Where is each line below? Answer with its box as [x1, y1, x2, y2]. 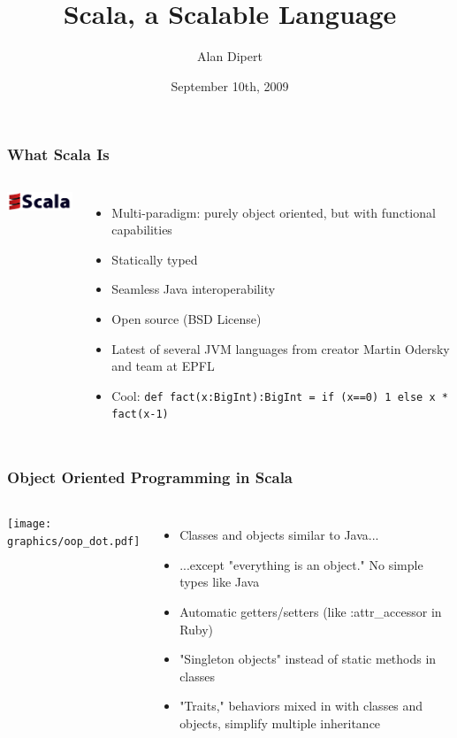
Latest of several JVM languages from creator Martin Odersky [111, 339, 450, 357]
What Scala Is [7, 143, 110, 165]
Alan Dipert [197, 47, 263, 65]
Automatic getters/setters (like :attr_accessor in [179, 603, 442, 621]
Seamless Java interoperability [111, 280, 276, 298]
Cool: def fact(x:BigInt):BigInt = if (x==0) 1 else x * [111, 386, 448, 404]
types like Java [179, 573, 260, 591]
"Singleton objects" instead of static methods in [179, 650, 437, 668]
